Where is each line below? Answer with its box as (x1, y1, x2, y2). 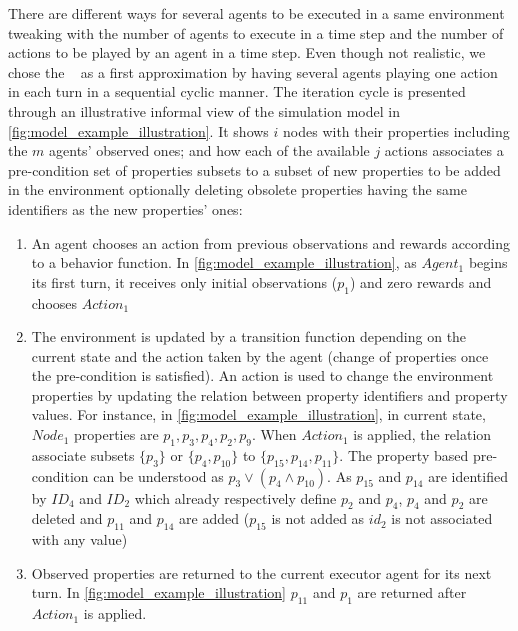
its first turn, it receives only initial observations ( (31, 271, 338, 292)
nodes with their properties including (283, 120, 510, 141)
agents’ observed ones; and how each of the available (49, 140, 370, 161)
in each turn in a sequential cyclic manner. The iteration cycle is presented (8, 81, 466, 102)
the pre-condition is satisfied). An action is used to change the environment (31, 365, 494, 386)
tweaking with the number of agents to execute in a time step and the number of (8, 22, 504, 43)
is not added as (271, 508, 365, 529)
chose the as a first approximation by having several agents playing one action (8, 61, 498, 82)
